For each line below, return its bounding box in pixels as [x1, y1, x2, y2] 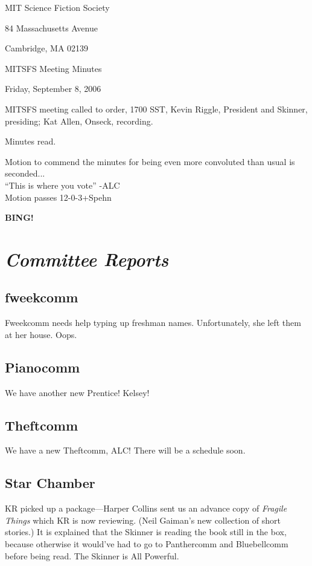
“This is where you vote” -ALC [5, 178, 120, 191]
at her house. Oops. [5, 328, 77, 340]
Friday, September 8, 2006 [5, 82, 101, 95]
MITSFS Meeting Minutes [5, 62, 102, 74]
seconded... [5, 167, 45, 180]
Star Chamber [5, 473, 95, 492]
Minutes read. [5, 135, 56, 148]
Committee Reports [5, 246, 169, 272]
